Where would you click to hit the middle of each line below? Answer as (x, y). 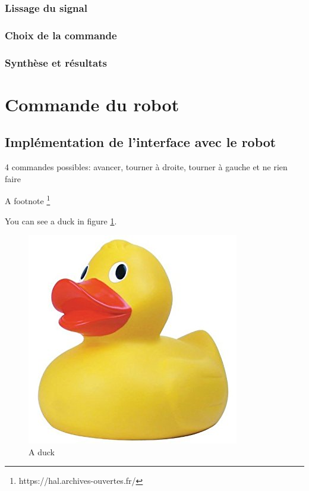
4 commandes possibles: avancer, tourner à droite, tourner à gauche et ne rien (146, 167)
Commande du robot (92, 104)
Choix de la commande (61, 35)
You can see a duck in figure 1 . (61, 221)
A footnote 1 (28, 200)
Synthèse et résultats (56, 62)
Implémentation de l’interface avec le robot (141, 142)
